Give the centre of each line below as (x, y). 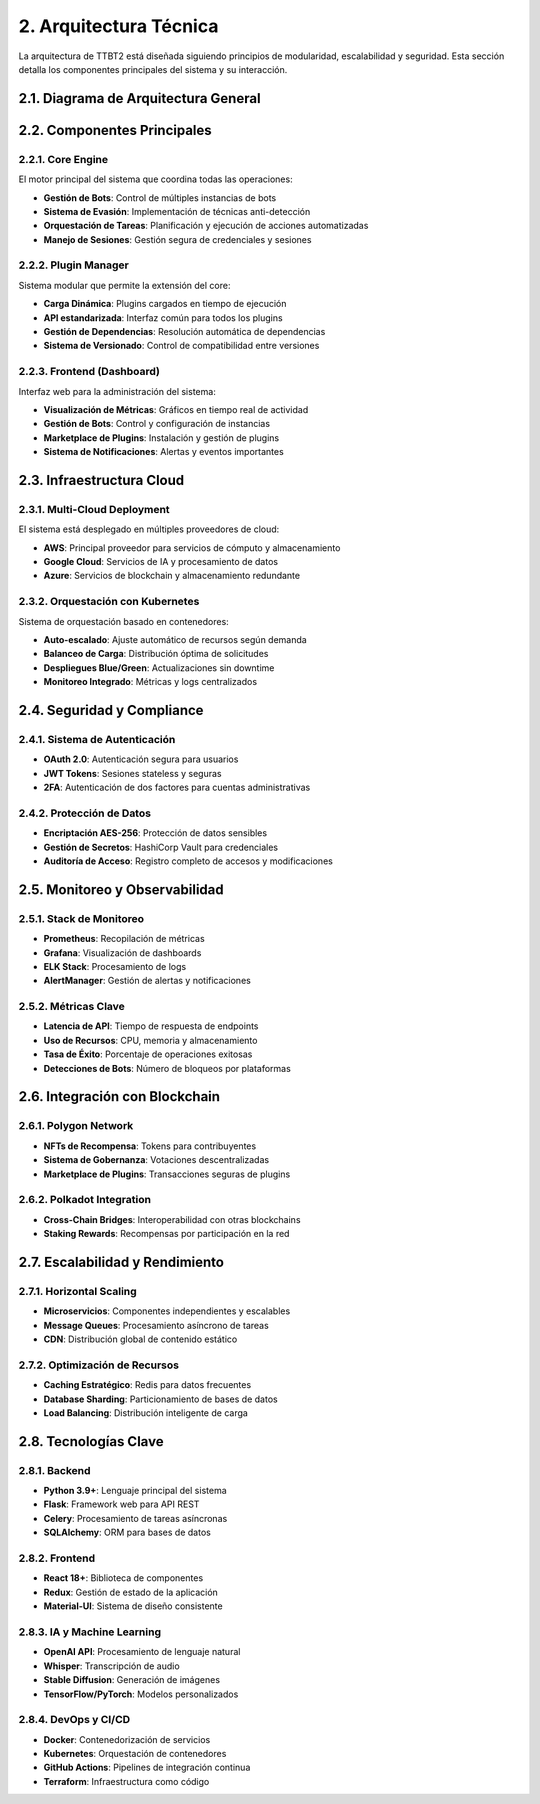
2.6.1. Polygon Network (76, 1126)
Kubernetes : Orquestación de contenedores (135, 1754)
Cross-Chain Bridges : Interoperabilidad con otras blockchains (172, 1219)
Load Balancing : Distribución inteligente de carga (146, 1412)
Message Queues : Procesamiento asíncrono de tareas (156, 1325)
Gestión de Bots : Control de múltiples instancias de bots (160, 197)
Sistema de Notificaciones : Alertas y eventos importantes (163, 452)
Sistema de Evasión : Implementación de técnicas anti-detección (177, 211)
